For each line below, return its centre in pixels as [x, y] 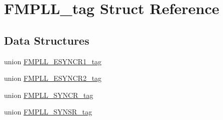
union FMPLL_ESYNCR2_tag [53, 78]
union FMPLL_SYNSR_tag [48, 112]
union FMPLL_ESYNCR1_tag [53, 61]
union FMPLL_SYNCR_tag [49, 95]
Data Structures [47, 40]
